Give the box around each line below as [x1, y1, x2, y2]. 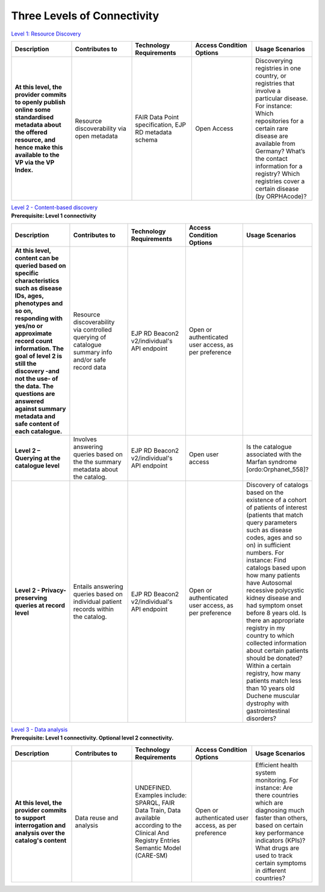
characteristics [14, 276, 60, 284]
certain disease [255, 184, 299, 193]
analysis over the [14, 829, 66, 837]
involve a [255, 86, 281, 95]
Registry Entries [135, 836, 180, 844]
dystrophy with [246, 699, 289, 708]
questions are [14, 389, 55, 398]
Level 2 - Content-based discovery [11, 204, 98, 211]
